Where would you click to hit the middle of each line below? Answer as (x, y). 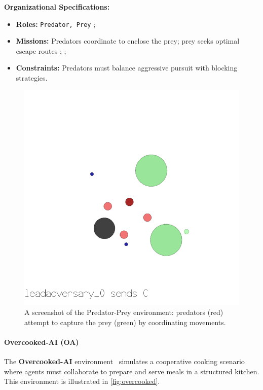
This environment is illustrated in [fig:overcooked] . (82, 381)
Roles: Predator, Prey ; (56, 24)
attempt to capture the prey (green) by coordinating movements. (125, 322)
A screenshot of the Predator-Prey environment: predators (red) (124, 312)
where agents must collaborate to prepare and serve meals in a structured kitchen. (132, 371)
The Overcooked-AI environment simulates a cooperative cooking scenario (124, 361)
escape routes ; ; (41, 50)
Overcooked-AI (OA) (42, 342)
